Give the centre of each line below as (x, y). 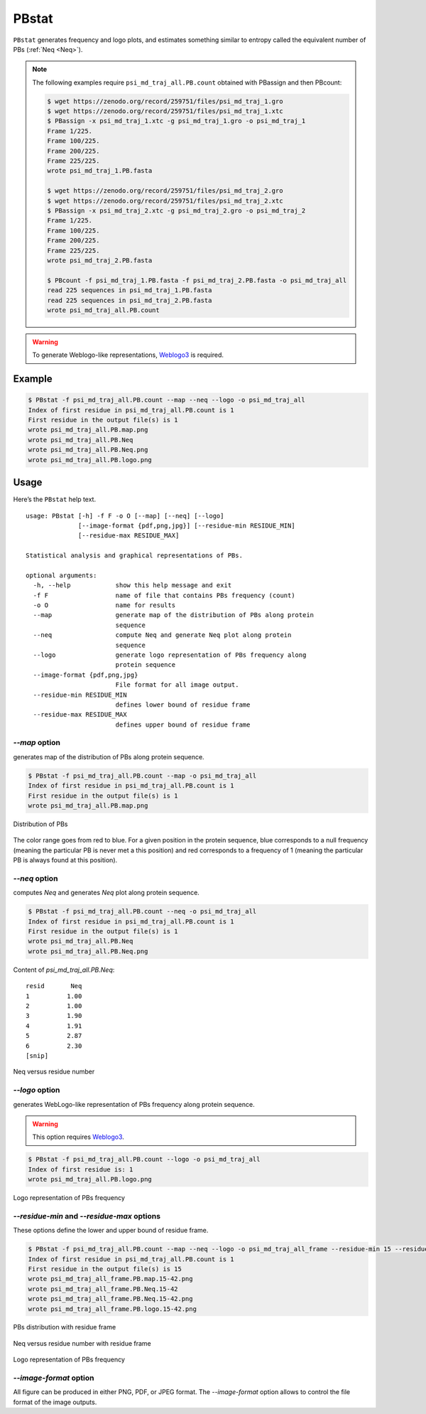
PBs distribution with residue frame (65, 1327)
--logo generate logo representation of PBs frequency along (170, 655)
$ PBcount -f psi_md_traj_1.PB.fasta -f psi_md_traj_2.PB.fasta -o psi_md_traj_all (197, 280)
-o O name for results (104, 605)
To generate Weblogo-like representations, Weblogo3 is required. (128, 355)
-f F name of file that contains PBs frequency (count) (164, 595)
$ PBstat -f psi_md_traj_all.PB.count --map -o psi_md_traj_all (142, 776)
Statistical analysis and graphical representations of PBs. (134, 556)
